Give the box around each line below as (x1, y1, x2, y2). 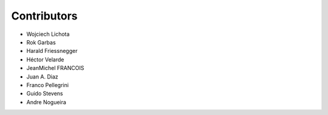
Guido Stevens (26, 90, 63, 97)
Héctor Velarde (26, 55, 64, 63)
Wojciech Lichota (26, 30, 70, 38)
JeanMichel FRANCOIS (26, 64, 84, 72)
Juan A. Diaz (26, 73, 59, 80)
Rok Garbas (26, 38, 56, 46)
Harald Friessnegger (26, 47, 78, 55)
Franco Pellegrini (26, 81, 69, 88)
